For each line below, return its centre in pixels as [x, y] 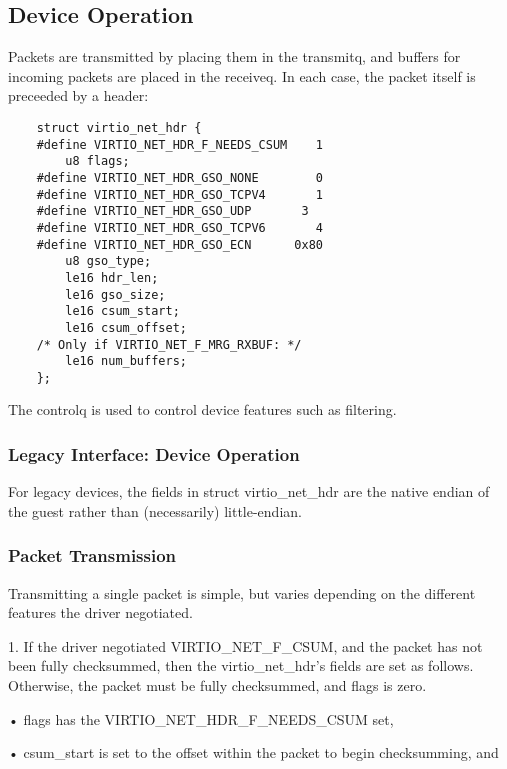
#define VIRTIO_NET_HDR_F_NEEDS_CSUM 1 [179, 144]
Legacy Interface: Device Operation [154, 454]
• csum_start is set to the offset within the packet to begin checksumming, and [253, 752]
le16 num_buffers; [126, 361]
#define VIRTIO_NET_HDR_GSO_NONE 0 [179, 177]
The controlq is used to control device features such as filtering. [202, 409]
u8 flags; [97, 161]
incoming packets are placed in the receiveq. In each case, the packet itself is [242, 75]
